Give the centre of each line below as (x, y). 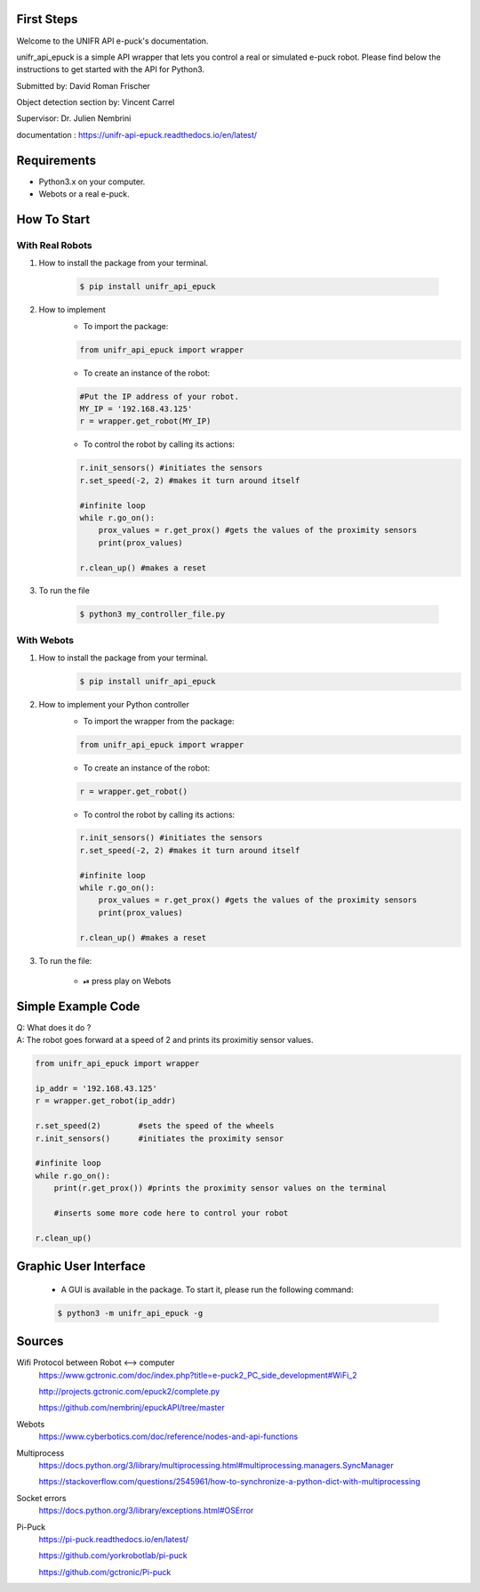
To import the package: (126, 326)
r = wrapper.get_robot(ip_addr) (106, 1101)
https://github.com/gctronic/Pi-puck (105, 1572)
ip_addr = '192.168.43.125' (96, 1089)
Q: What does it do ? (54, 1027)
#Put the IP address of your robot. (160, 396)
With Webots (45, 640)
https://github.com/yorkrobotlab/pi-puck (113, 1556)
